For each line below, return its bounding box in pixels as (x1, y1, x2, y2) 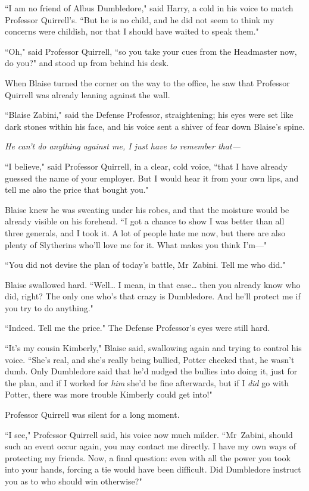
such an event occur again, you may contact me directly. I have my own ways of (5, 440, 296, 452)
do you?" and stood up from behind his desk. (5, 57, 169, 69)
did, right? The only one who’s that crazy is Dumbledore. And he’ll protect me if (5, 290, 301, 302)
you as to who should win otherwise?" (5, 475, 142, 487)
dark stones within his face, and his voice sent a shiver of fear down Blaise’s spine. (5, 120, 305, 132)
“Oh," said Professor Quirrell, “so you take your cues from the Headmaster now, (5, 45, 297, 57)
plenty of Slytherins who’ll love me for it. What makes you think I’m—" (5, 238, 267, 251)
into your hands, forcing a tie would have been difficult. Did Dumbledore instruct (5, 463, 301, 476)
